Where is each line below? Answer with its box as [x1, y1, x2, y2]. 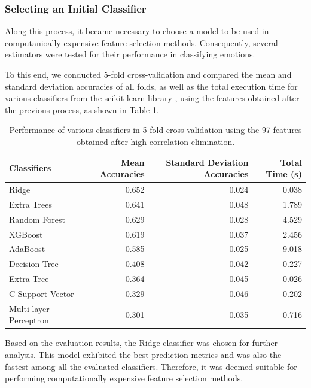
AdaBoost [9, 242, 45, 255]
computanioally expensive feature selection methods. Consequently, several [5, 36, 278, 48]
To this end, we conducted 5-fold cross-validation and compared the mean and [5, 68, 292, 80]
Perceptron [9, 314, 49, 326]
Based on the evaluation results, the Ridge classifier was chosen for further [5, 337, 278, 349]
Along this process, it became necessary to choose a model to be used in [5, 25, 269, 37]
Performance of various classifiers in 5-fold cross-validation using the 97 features [9, 123, 302, 136]
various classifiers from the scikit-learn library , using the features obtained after [5, 92, 300, 104]
